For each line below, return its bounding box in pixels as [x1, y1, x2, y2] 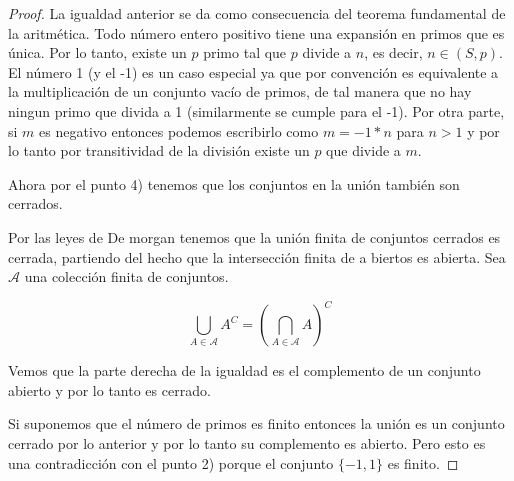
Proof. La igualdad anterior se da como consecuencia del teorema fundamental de [8, 3, 506, 23]
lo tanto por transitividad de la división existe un [8, 140, 310, 161]
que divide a [326, 140, 401, 161]
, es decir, [364, 42, 423, 63]
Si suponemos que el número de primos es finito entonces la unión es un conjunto [8, 413, 505, 434]
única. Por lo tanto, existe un [8, 42, 187, 63]
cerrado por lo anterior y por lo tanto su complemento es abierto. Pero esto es [8, 433, 486, 453]
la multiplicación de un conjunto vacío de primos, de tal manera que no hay [8, 81, 472, 102]
